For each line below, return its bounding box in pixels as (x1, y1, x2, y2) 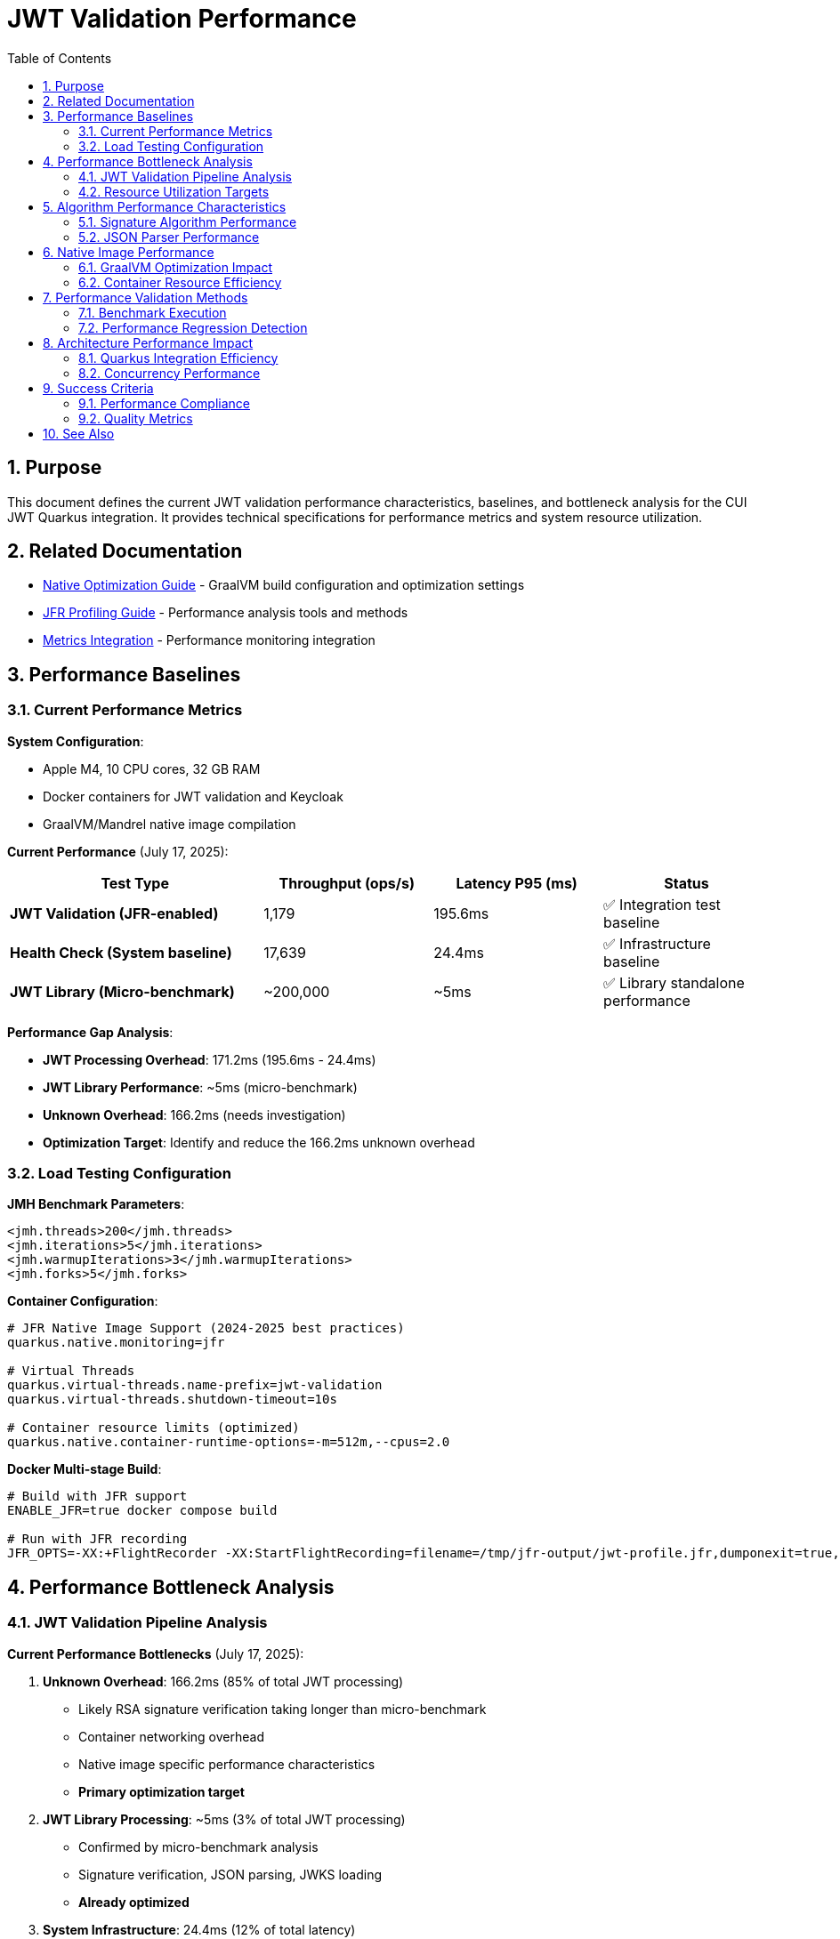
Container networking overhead (78, 1728, 264, 1744)
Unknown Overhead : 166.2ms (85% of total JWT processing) (43, 1673, 404, 1689)
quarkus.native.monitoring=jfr (7, 1335, 225, 1350)
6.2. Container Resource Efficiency (78, 274, 282, 290)
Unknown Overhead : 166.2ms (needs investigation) (43, 1106, 346, 1122)
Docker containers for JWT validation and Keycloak (43, 788, 343, 804)
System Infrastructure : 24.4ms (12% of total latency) (43, 1921, 356, 1937)
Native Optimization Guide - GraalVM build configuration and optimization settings (43, 577, 525, 593)
